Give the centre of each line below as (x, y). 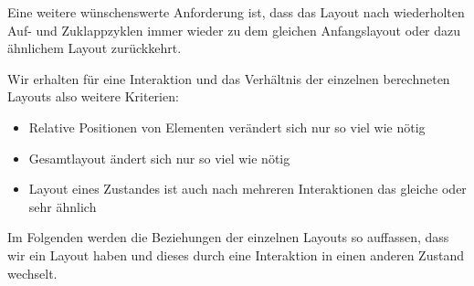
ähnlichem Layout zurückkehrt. (95, 48)
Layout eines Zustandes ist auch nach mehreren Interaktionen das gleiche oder (248, 189)
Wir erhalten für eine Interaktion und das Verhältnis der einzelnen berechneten (229, 78)
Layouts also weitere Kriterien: (93, 96)
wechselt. (32, 273)
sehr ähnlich (63, 206)
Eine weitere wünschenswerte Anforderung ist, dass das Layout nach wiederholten (236, 12)
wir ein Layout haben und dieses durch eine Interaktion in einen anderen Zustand (236, 254)
